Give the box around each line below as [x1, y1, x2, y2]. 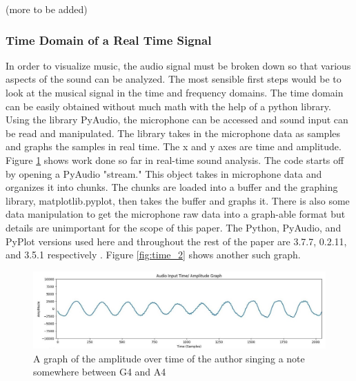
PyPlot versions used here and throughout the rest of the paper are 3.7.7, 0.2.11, [6, 234, 347, 248]
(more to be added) [6, 2, 88, 16]
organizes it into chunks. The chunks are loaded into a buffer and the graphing [6, 180, 338, 194]
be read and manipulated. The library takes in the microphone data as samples [6, 125, 341, 140]
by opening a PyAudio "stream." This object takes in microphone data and [6, 166, 322, 181]
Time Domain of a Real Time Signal [6, 31, 212, 48]
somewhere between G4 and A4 [33, 364, 166, 379]
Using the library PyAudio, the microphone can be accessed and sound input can [6, 112, 348, 127]
